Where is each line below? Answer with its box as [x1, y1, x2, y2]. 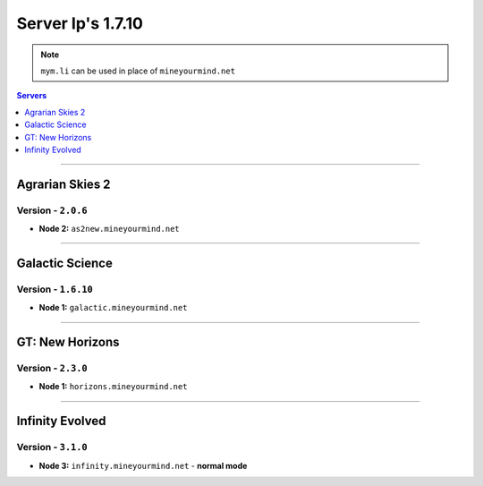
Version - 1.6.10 [16, 283, 93, 295]
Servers [16, 90, 47, 101]
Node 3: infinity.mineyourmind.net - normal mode [38, 460, 248, 471]
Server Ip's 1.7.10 [16, 13, 143, 33]
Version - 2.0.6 [16, 204, 89, 217]
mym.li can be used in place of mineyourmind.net [40, 65, 236, 76]
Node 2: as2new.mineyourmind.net [38, 224, 181, 234]
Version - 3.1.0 [16, 441, 89, 454]
